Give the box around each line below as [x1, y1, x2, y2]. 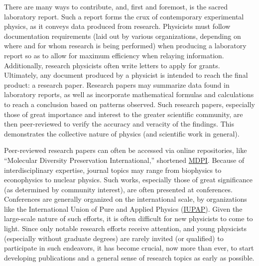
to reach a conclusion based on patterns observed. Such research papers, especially [4, 99, 255, 109]
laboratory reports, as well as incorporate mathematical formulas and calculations [4, 89, 254, 100]
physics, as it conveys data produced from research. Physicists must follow [4, 21, 231, 31]
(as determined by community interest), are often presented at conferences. [4, 184, 233, 194]
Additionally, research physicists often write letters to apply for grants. [4, 60, 220, 70]
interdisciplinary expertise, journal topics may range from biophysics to [4, 164, 222, 175]
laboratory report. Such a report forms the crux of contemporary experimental [4, 11, 244, 21]
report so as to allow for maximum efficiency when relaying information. [4, 50, 224, 60]
